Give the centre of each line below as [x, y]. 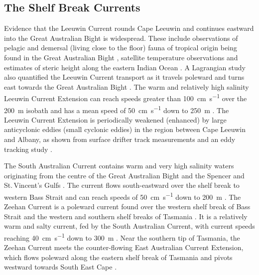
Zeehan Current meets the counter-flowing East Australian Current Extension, [124, 247]
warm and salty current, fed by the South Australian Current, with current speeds [129, 226]
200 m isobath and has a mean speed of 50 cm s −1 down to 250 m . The [117, 109]
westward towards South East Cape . [61, 267]
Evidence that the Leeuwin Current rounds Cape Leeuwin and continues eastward [129, 28]
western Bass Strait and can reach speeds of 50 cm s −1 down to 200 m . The [123, 196]
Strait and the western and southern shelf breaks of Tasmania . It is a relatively [126, 216]
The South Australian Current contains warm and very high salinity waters [119, 166]
